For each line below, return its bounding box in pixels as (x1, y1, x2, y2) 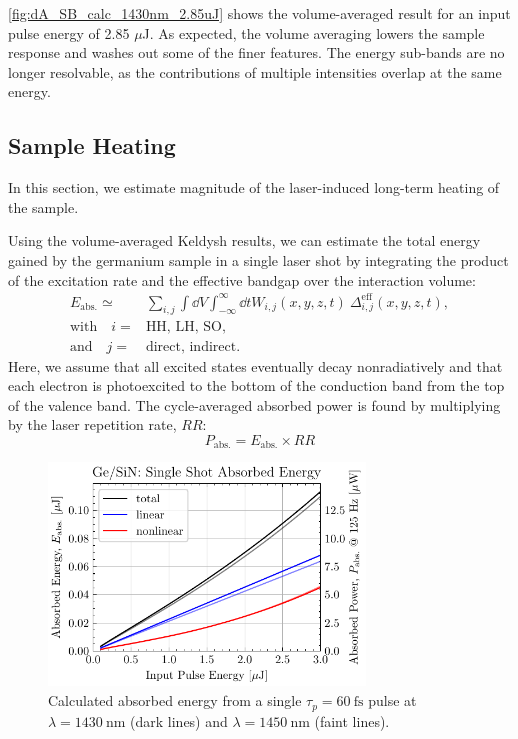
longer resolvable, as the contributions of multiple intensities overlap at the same (8, 61, 502, 82)
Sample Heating (8, 130, 176, 161)
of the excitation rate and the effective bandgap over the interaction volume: (8, 269, 476, 290)
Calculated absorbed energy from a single (48, 690, 302, 711)
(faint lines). (314, 710, 390, 731)
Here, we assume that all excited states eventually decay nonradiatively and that (8, 355, 503, 376)
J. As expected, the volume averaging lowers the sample (142, 22, 485, 43)
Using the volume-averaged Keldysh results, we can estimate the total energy (8, 230, 481, 251)
